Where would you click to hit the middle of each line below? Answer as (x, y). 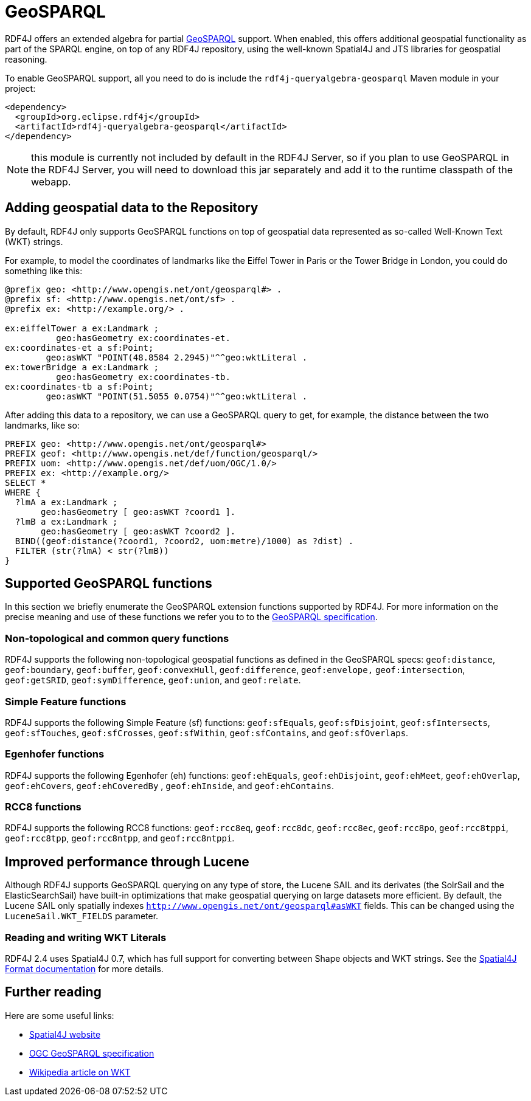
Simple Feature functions (66, 701)
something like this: (44, 271)
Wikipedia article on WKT (80, 1072)
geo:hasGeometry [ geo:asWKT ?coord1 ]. (138, 512)
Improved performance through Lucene (127, 861)
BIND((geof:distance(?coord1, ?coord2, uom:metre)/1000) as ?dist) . (184, 541)
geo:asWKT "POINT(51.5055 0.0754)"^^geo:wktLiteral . (177, 396)
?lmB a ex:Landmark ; (66, 521)
